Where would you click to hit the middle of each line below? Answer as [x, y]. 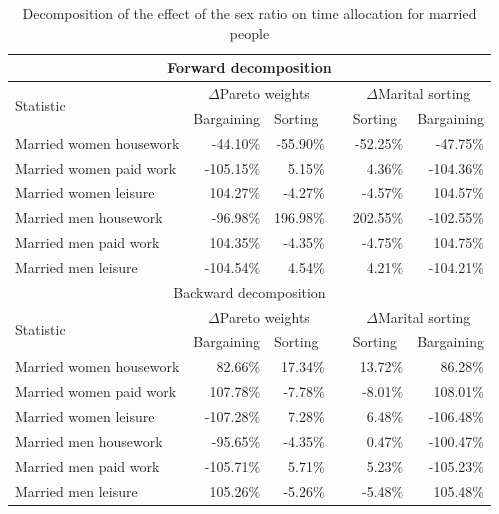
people [249, 32]
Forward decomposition [249, 67]
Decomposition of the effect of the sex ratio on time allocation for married [249, 13]
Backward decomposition [249, 291]
